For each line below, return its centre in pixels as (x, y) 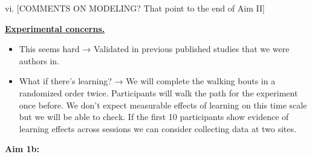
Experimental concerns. (55, 28)
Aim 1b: (22, 149)
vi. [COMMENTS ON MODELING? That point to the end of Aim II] (135, 8)
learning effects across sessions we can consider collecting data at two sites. (158, 128)
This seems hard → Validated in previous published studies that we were (154, 49)
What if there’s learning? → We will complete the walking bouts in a (147, 81)
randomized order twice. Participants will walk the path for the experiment (158, 92)
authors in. (39, 60)
